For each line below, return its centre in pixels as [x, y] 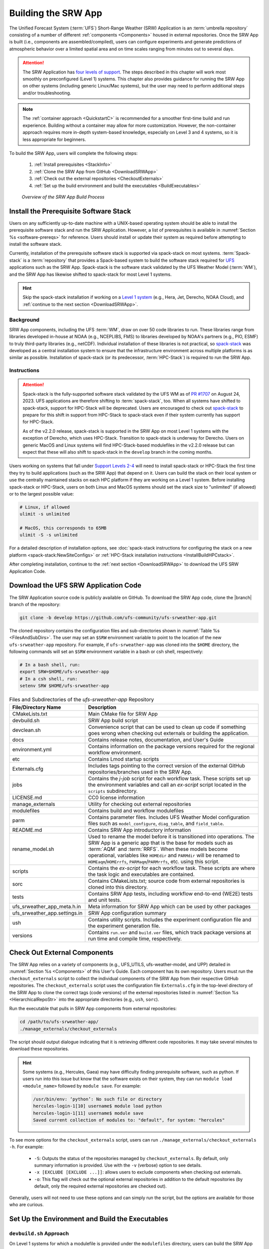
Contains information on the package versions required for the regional [171, 746]
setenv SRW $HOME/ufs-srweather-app [65, 686]
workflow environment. [115, 752]
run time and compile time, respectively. [135, 938]
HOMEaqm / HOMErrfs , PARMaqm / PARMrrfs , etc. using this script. [154, 861]
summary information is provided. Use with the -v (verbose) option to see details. [118, 1165]
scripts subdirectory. [113, 791]
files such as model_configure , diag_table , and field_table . [156, 823]
